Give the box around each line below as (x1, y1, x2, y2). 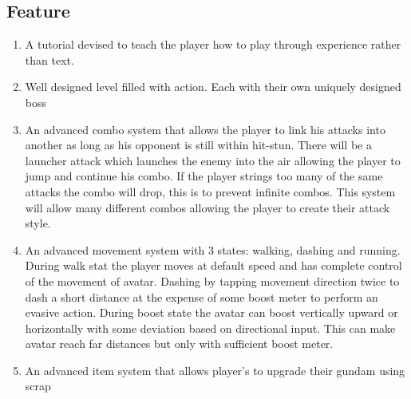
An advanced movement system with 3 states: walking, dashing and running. (25, 241, 401, 258)
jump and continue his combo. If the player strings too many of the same (25, 168, 383, 184)
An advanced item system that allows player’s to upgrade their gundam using (25, 361, 405, 378)
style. (25, 215, 51, 231)
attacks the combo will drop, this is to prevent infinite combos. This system (25, 183, 396, 199)
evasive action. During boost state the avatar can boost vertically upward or (25, 304, 398, 321)
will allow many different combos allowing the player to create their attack (25, 199, 390, 215)
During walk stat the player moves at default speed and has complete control (25, 257, 402, 274)
